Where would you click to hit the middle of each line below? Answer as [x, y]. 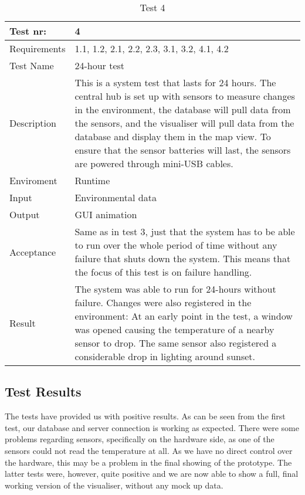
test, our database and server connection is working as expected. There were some [152, 427]
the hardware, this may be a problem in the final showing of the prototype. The [148, 462]
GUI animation [106, 214]
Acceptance [33, 252]
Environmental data [116, 197]
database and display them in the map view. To [173, 136]
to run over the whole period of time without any [176, 245]
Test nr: [28, 31]
